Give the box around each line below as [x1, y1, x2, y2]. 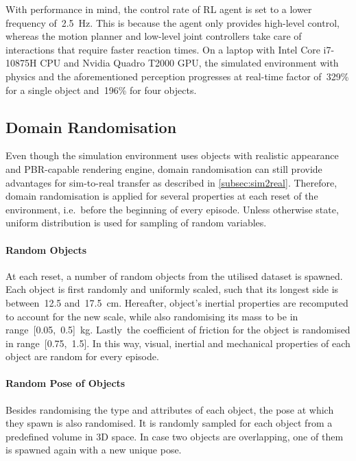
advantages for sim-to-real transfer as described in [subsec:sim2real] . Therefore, [5, 175, 337, 189]
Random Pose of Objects [5, 376, 126, 390]
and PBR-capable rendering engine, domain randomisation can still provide [5, 161, 322, 176]
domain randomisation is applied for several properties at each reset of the [5, 189, 318, 203]
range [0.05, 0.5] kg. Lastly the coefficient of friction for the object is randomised [5, 322, 351, 337]
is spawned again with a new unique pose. [5, 442, 182, 457]
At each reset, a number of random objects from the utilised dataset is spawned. [5, 268, 343, 283]
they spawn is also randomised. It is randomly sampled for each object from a [5, 416, 333, 430]
